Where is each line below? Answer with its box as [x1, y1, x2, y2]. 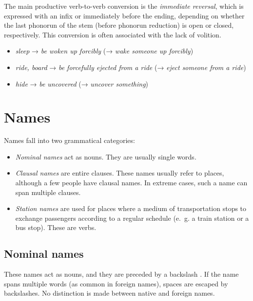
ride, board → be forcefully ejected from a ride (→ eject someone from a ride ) [15, 62, 246, 72]
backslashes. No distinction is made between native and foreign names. [4, 288, 215, 298]
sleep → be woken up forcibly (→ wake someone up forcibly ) [15, 46, 194, 56]
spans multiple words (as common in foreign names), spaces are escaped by [4, 278, 228, 288]
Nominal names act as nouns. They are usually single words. [15, 151, 196, 161]
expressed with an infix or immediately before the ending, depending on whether [4, 10, 245, 20]
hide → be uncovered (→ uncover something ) [15, 78, 149, 89]
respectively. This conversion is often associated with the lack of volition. [4, 29, 221, 39]
